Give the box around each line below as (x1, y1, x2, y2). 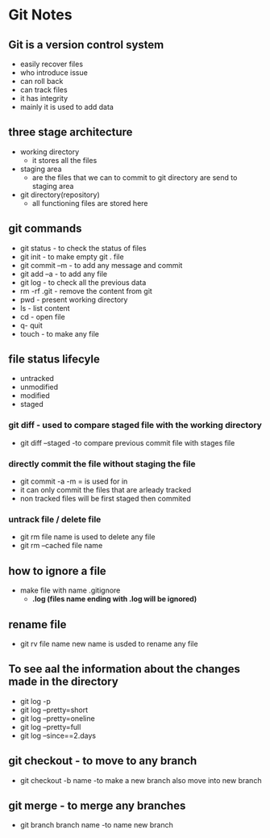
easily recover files (19, 59, 83, 69)
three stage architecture (8, 125, 133, 139)
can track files (19, 85, 68, 94)
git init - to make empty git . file (19, 252, 124, 262)
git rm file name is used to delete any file (19, 532, 156, 542)
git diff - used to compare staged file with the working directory (8, 420, 262, 431)
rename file (8, 618, 67, 631)
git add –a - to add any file (19, 269, 107, 279)
